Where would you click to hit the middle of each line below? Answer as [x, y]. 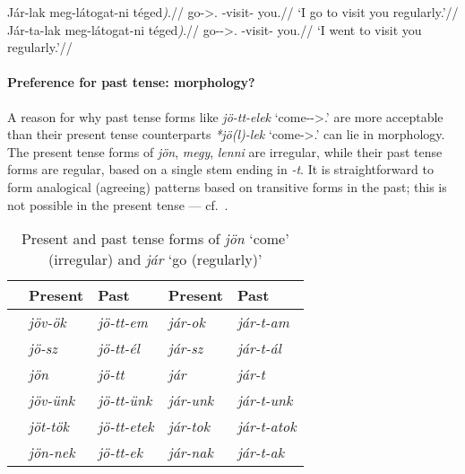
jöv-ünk [52, 400]
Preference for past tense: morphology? [131, 82]
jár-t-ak [261, 452]
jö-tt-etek [126, 426]
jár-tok [189, 426]
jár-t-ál [259, 348]
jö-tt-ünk [125, 400]
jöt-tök [49, 426]
